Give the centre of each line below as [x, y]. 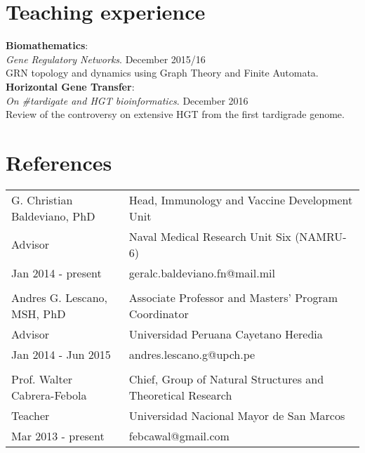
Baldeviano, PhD [53, 216]
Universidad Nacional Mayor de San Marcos [237, 415]
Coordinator [159, 313]
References [59, 162]
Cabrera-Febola [49, 395]
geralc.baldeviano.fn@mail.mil [202, 273]
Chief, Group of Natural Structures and [226, 379]
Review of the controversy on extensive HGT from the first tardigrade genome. [175, 114]
